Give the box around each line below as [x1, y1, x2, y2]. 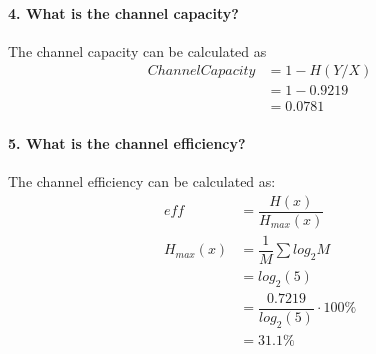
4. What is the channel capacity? [8, 2, 239, 23]
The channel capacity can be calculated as [8, 40, 267, 61]
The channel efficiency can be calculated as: [8, 171, 276, 192]
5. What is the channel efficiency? [8, 133, 246, 154]
